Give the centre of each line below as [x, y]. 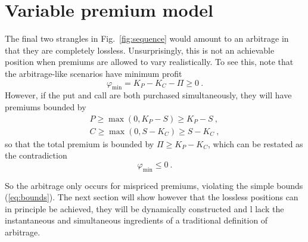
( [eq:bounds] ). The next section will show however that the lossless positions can [152, 197]
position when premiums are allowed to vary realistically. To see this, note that [149, 62]
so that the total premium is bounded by [80, 143]
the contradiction [36, 155]
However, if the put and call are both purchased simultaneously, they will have [148, 95]
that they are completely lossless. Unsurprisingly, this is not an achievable [140, 50]
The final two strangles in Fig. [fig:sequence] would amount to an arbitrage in [147, 38]
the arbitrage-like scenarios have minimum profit [94, 73]
